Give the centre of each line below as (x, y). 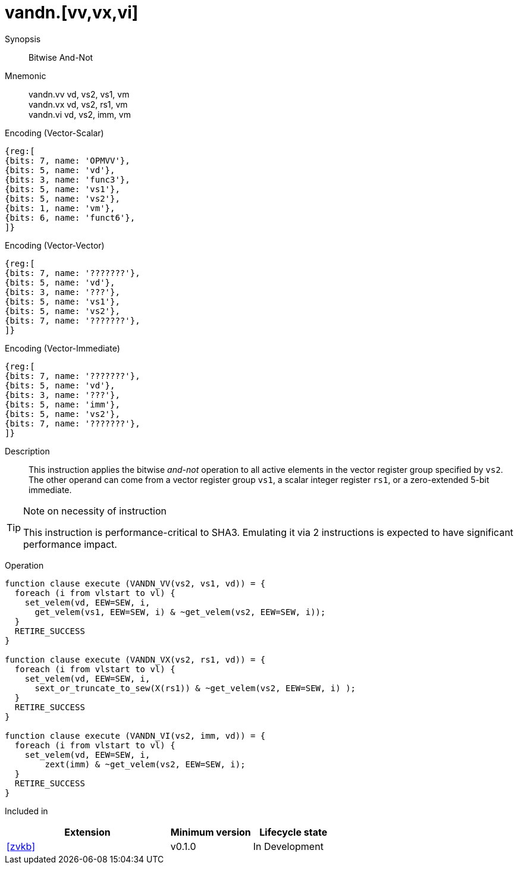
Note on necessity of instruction (95, 511)
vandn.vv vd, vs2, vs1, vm (79, 94)
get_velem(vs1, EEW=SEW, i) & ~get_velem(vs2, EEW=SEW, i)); (180, 612)
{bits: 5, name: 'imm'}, (62, 404)
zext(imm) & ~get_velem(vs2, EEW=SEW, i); (145, 764)
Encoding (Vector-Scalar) (54, 133)
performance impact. (70, 544)
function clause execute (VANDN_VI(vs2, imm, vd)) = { (135, 735)
